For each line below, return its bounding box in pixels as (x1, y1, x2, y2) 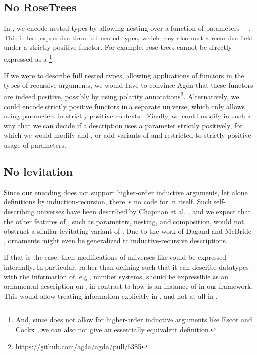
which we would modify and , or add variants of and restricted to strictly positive (4, 130, 251, 140)
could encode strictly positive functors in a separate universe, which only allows (4, 101, 245, 111)
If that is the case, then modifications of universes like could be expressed (4, 252, 227, 262)
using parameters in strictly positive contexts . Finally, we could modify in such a (4, 111, 251, 121)
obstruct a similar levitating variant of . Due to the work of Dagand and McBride (4, 226, 251, 236)
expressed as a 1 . (4, 52, 54, 64)
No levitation (4, 164, 73, 179)
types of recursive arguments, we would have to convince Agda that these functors (4, 79, 253, 90)
